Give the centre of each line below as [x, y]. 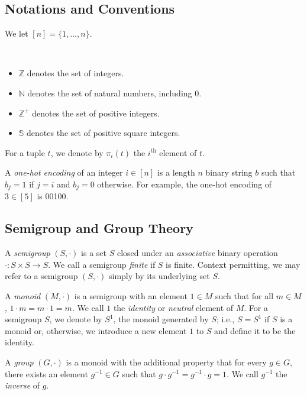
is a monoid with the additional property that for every [166, 362]
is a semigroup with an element [131, 295]
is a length [176, 172]
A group [19, 362]
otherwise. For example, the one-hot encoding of [185, 184]
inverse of [22, 385]
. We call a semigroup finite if [102, 264]
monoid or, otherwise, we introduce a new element [96, 330]
